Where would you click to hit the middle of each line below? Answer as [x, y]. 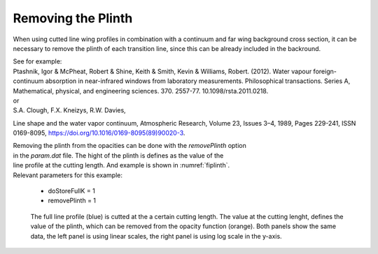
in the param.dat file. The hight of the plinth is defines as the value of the [118, 155]
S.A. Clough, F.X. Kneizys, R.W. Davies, [69, 110]
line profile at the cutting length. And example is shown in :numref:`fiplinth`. [121, 165]
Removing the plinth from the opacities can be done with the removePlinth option [129, 146]
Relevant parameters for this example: [68, 175]
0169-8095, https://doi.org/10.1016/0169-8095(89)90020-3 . [99, 133]
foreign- [325, 71]
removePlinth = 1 [72, 201]
